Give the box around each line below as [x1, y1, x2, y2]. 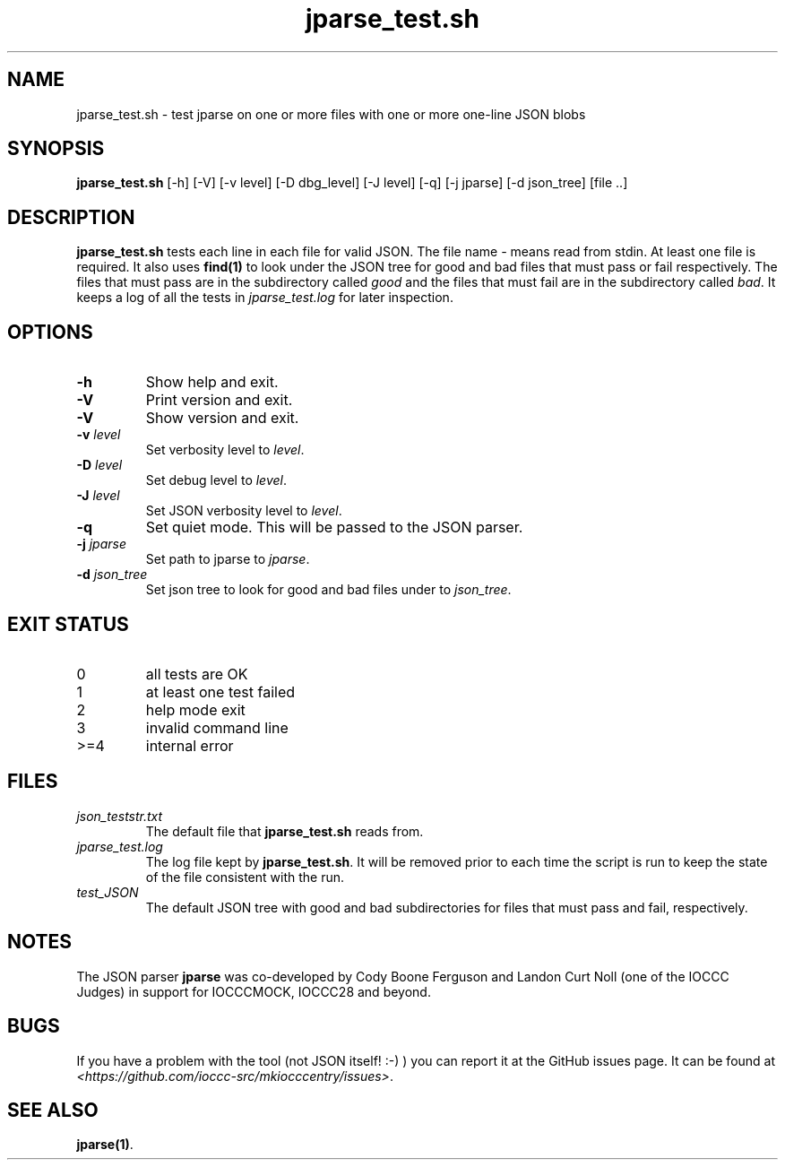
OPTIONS [7, 320, 93, 343]
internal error [145, 736, 234, 755]
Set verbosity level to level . [145, 442, 305, 458]
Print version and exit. [145, 391, 293, 410]
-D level [76, 457, 123, 473]
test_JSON [76, 884, 139, 900]
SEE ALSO [7, 1098, 99, 1121]
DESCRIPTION [7, 205, 135, 229]
